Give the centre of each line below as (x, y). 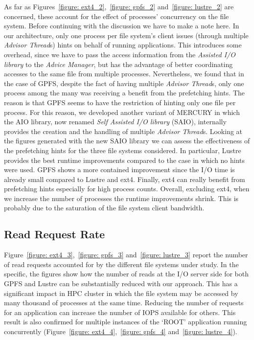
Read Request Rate (55, 234)
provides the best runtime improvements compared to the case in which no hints (125, 160)
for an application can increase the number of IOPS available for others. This (120, 312)
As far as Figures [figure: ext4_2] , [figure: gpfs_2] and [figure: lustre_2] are (119, 6)
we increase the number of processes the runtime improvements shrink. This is (121, 198)
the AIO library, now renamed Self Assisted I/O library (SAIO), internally (115, 122)
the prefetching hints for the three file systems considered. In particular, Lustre (123, 150)
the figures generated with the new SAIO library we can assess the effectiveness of (127, 141)
